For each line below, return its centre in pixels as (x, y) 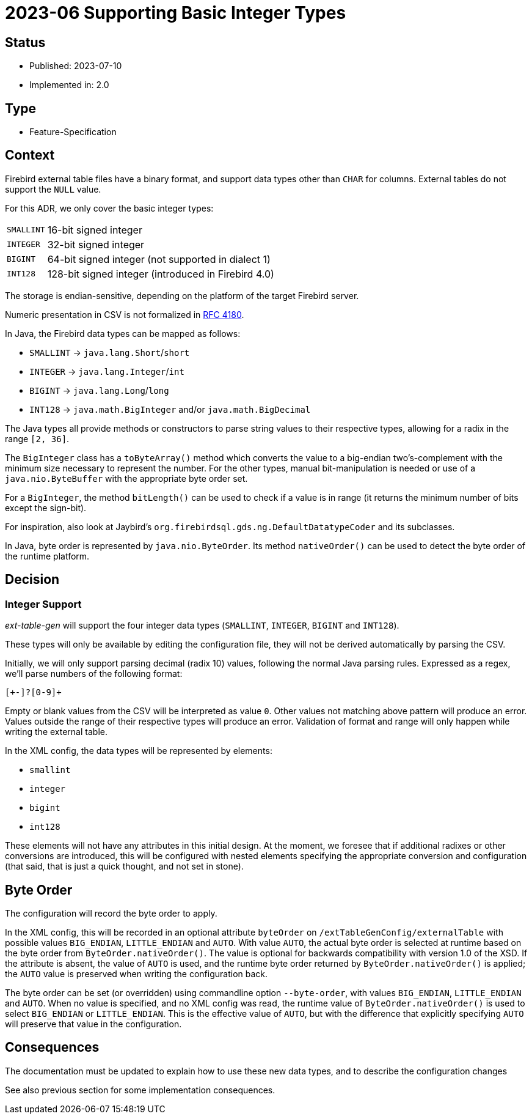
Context (30, 155)
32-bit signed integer (96, 244)
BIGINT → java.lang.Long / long (99, 390)
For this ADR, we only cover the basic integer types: (109, 208)
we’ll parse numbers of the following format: (94, 674)
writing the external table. (56, 732)
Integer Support (43, 604)
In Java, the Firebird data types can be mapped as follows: (123, 333)
